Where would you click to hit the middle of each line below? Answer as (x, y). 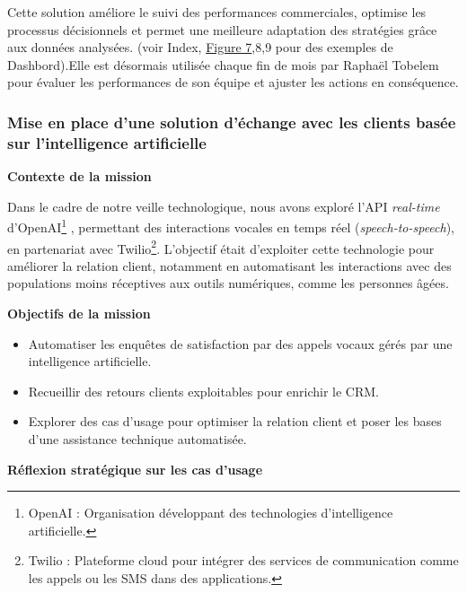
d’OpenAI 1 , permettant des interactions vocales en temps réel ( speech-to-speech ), (231, 226)
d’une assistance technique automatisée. (137, 438)
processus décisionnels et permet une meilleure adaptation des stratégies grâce (222, 29)
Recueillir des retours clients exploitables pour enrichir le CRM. (204, 391)
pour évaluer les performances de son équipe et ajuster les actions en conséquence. (233, 82)
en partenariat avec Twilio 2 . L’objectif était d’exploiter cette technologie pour (221, 247)
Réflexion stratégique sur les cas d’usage (135, 469)
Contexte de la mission (79, 176)
